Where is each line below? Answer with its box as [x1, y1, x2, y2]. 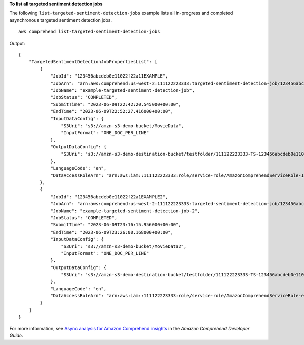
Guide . [9, 332, 23, 339]
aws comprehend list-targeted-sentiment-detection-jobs [18, 29, 160, 35]
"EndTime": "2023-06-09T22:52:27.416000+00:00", [50, 109, 173, 114]
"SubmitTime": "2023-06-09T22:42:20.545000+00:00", [50, 101, 182, 107]
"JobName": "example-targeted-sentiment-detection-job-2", [50, 208, 200, 214]
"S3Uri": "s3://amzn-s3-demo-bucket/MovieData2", [61, 243, 187, 249]
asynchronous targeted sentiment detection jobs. [9, 17, 112, 23]
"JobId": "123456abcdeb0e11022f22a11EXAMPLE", [50, 73, 168, 79]
